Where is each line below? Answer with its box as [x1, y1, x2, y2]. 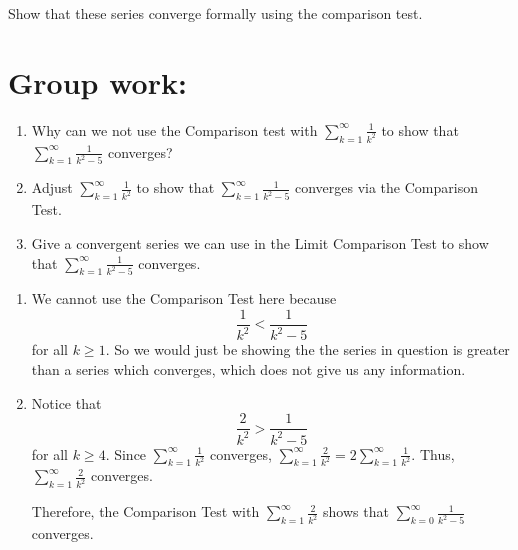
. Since [105, 443, 147, 464]
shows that [323, 501, 389, 522]
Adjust [31, 177, 73, 198]
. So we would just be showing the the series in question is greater [105, 339, 510, 360]
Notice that [31, 392, 102, 413]
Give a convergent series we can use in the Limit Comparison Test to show [31, 232, 489, 253]
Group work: [8, 61, 187, 102]
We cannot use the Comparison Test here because [31, 288, 337, 309]
